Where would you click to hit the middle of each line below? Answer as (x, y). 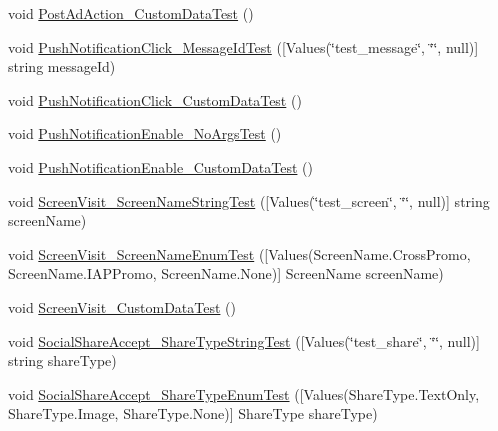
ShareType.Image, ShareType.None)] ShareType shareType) (193, 413)
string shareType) (62, 360)
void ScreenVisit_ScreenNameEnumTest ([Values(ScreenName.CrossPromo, (239, 253)
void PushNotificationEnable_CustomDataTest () (160, 166)
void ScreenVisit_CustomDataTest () (122, 306)
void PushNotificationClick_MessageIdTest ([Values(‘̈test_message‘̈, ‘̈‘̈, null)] (243, 46)
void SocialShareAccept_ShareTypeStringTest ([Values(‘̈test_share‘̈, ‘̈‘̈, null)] (244, 340)
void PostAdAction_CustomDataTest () (131, 13)
